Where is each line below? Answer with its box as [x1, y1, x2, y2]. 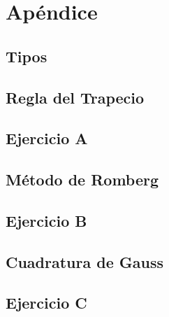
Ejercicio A [6, 127, 88, 149]
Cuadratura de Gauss [6, 251, 164, 272]
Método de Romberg [6, 169, 159, 190]
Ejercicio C [6, 292, 87, 314]
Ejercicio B [6, 209, 87, 231]
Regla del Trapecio [6, 86, 145, 108]
